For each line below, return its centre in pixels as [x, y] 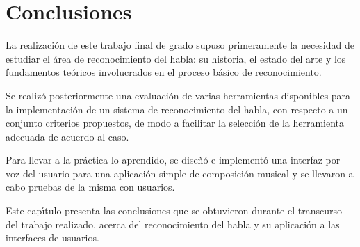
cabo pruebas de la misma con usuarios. [90, 187]
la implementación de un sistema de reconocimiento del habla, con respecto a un [177, 109]
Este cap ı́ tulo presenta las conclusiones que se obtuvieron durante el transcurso [174, 210]
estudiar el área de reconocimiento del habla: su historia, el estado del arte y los [176, 58]
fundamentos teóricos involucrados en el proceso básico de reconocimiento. [164, 72]
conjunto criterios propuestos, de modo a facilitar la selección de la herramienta [175, 123]
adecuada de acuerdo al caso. [67, 136]
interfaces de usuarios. [52, 238]
